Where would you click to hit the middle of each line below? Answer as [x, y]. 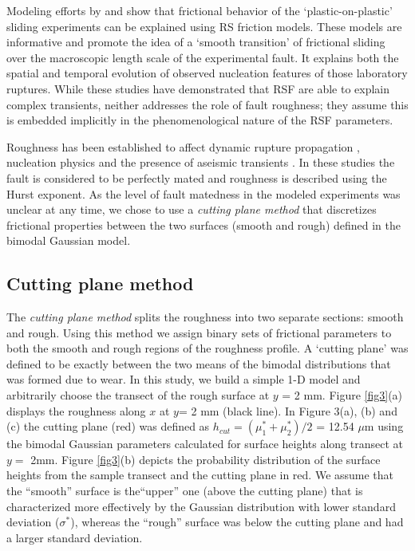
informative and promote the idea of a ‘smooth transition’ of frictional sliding [196, 42]
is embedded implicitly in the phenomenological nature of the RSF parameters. [200, 120]
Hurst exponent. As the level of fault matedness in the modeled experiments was [204, 193]
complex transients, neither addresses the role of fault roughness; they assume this [207, 104]
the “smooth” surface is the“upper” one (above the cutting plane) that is [185, 491]
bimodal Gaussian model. [69, 240]
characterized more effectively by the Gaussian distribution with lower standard [201, 506]
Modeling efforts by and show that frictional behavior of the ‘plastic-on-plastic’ [200, 10]
